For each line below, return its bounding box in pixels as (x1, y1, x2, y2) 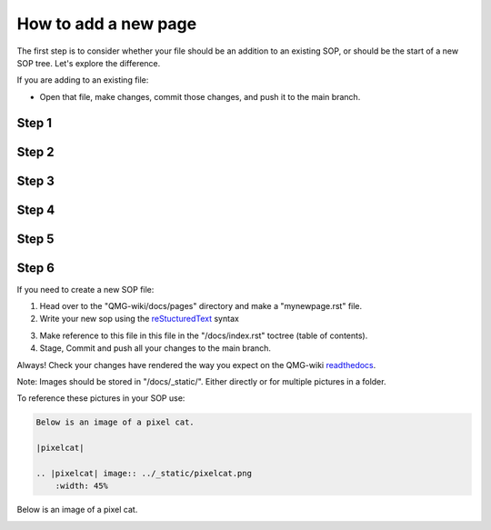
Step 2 (16, 144, 55, 159)
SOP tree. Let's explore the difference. (16, 57, 161, 68)
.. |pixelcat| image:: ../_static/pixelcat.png (35, 468, 252, 478)
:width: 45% (55, 481, 109, 491)
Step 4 (16, 202, 55, 217)
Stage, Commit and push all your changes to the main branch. (39, 343, 272, 354)
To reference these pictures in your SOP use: (16, 393, 185, 404)
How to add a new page (16, 14, 197, 34)
